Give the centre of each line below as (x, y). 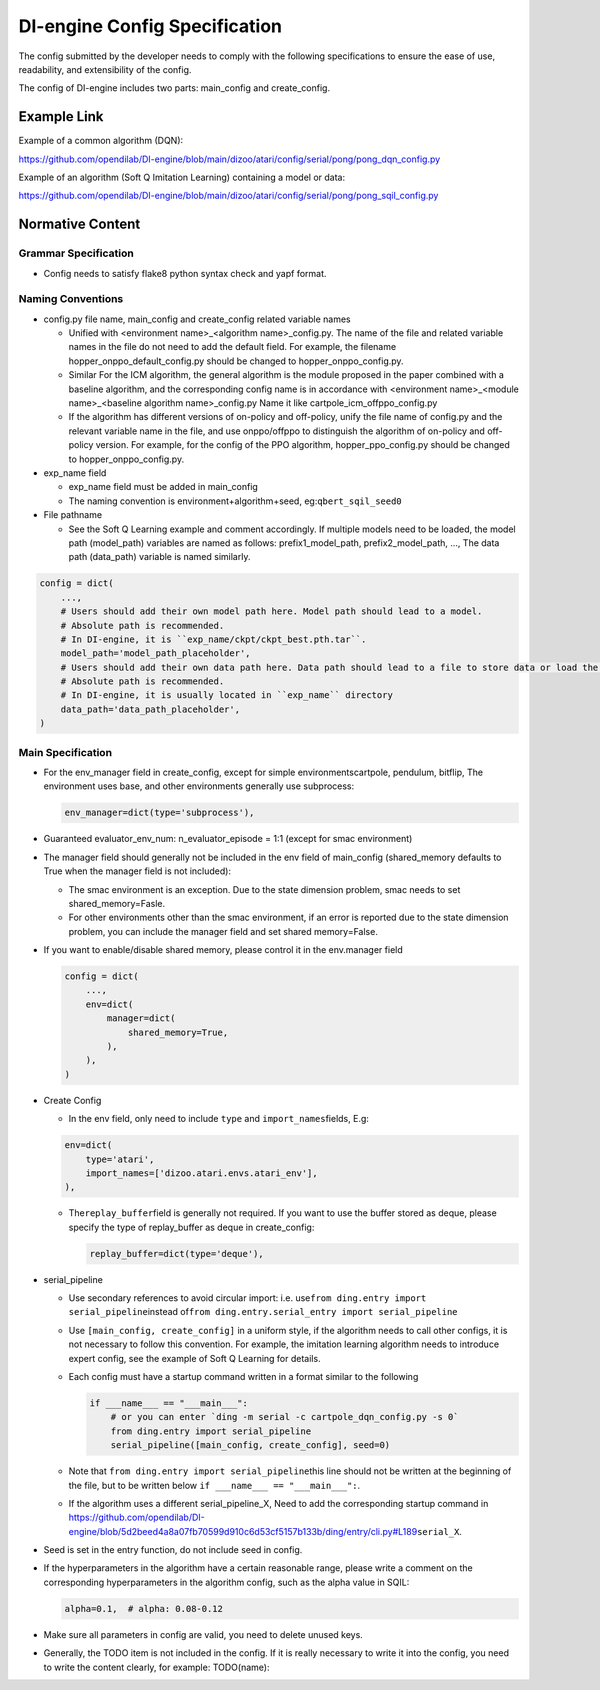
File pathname (73, 515)
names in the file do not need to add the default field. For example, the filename (232, 347)
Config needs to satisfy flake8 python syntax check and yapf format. (185, 273)
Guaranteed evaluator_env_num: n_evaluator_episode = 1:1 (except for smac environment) (228, 839)
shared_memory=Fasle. (117, 903)
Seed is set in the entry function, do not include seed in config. (173, 1550)
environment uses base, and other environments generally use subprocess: (199, 786)
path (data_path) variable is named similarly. (159, 557)
